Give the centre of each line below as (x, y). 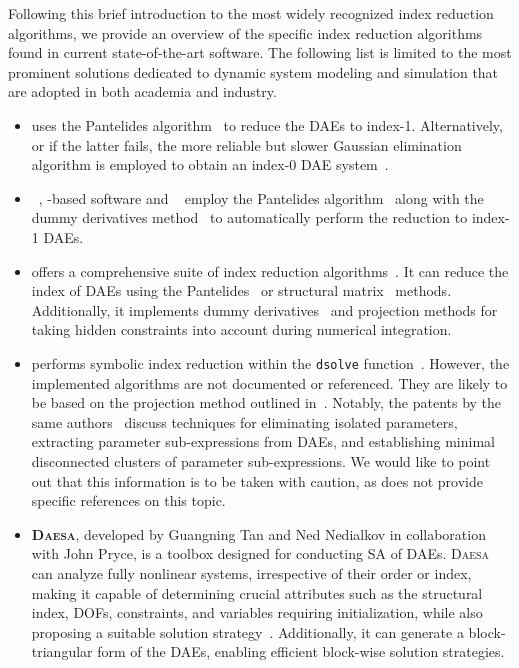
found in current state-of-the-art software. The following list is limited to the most (260, 52)
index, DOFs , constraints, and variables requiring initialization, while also (257, 612)
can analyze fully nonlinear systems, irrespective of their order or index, (251, 572)
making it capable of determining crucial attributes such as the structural (257, 592)
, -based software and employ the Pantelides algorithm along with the (261, 197)
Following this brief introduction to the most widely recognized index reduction (251, 13)
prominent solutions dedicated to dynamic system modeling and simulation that (253, 71)
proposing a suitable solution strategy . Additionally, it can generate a (247, 631)
